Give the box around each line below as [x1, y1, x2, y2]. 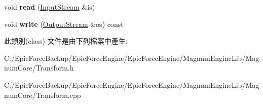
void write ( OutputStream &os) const [4, 18, 124, 29]
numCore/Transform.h [4, 62, 74, 73]
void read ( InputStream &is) [4, 2, 95, 12]
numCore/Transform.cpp [4, 89, 81, 100]
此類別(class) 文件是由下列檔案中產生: [4, 36, 128, 46]
